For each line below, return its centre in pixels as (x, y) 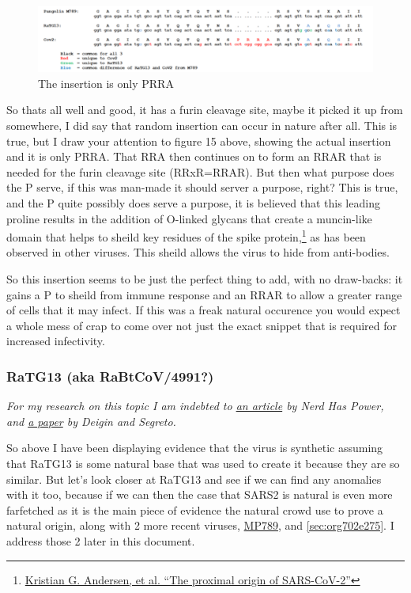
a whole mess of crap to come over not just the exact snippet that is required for (202, 325)
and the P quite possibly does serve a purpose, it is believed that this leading (193, 202)
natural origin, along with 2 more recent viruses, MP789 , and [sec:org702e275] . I (200, 525)
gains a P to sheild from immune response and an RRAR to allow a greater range (204, 294)
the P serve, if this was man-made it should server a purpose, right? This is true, (202, 187)
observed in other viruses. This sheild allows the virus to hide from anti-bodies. (198, 252)
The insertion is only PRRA (106, 83)
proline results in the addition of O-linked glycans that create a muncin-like (189, 218)
